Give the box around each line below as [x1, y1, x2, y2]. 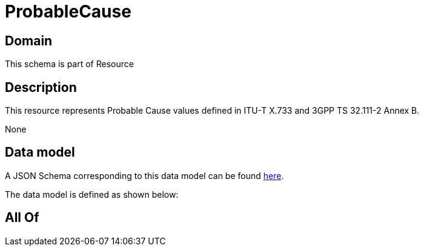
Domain [5, 33, 53, 48]
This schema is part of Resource [5, 59, 134, 70]
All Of [5, 210, 39, 226]
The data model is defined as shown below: [5, 189, 179, 200]
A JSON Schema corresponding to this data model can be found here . [5, 170, 284, 181]
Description [5, 79, 77, 95]
